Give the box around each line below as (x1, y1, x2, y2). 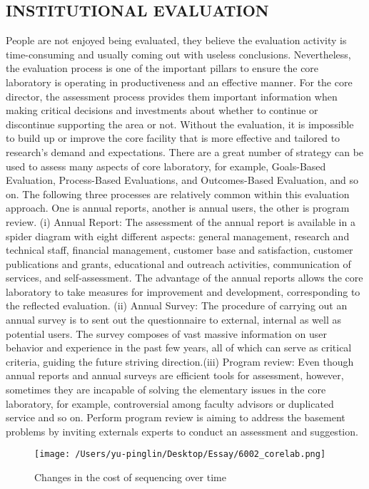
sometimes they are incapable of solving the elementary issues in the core (6, 382, 326, 397)
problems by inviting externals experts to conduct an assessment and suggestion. (6, 423, 358, 438)
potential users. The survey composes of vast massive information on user (6, 326, 327, 341)
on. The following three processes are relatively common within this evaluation (6, 186, 350, 201)
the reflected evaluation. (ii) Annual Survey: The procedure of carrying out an (6, 298, 348, 313)
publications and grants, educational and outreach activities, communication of (6, 256, 351, 271)
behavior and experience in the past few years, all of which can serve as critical (6, 340, 352, 355)
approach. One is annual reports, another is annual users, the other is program (6, 200, 350, 215)
